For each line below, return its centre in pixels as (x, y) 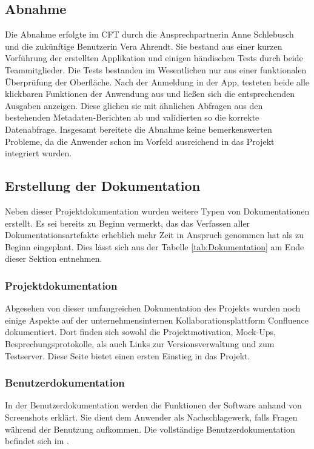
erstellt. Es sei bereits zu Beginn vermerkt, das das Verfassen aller (128, 223)
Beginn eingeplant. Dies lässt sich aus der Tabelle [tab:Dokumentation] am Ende (155, 246)
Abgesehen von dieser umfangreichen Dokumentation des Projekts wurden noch (153, 308)
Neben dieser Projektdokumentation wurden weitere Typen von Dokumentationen (157, 211)
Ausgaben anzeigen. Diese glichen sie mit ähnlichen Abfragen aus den (134, 105)
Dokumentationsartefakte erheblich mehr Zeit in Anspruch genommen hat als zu (154, 235)
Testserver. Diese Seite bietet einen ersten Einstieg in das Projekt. (128, 355)
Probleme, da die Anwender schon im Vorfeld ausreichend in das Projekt (140, 141)
